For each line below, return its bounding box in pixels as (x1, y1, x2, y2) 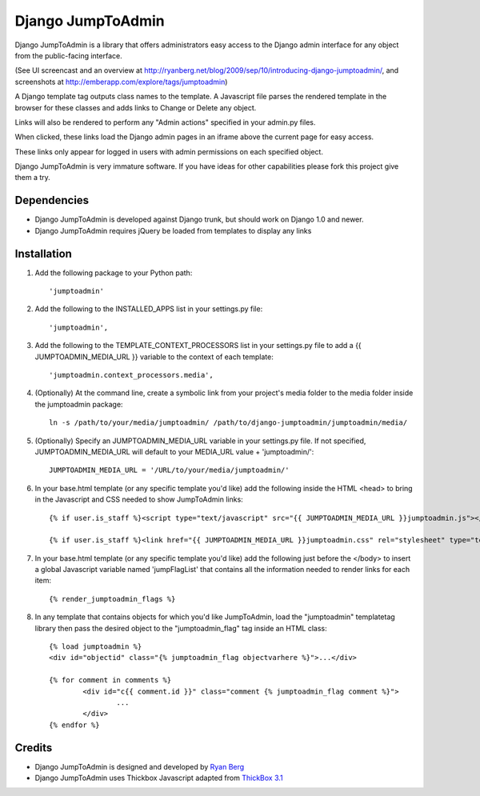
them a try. (14, 173, 51, 182)
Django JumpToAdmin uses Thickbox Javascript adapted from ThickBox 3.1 (34, 773, 283, 783)
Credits (14, 741, 53, 754)
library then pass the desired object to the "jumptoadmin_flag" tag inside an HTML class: (34, 623, 327, 633)
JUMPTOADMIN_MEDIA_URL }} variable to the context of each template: (34, 352, 274, 362)
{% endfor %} (49, 720, 100, 730)
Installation (14, 246, 72, 260)
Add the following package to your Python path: (34, 268, 193, 278)
